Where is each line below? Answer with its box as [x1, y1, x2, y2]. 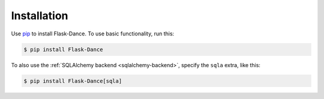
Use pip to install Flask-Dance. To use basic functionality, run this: [11, 30, 175, 37]
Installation [11, 9, 68, 22]
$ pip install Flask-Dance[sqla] [23, 77, 122, 84]
